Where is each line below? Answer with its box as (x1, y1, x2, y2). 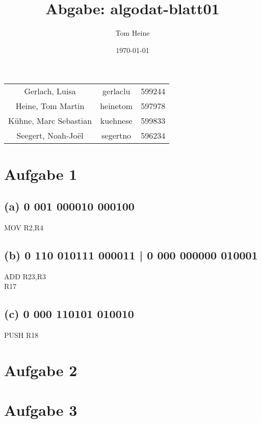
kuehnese (100, 115, 133, 127)
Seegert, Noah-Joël (16, 129, 84, 142)
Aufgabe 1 (4, 163, 77, 184)
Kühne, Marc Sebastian (8, 115, 92, 127)
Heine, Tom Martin (15, 100, 85, 112)
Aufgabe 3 (4, 400, 77, 420)
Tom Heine (115, 28, 150, 38)
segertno (101, 129, 132, 142)
